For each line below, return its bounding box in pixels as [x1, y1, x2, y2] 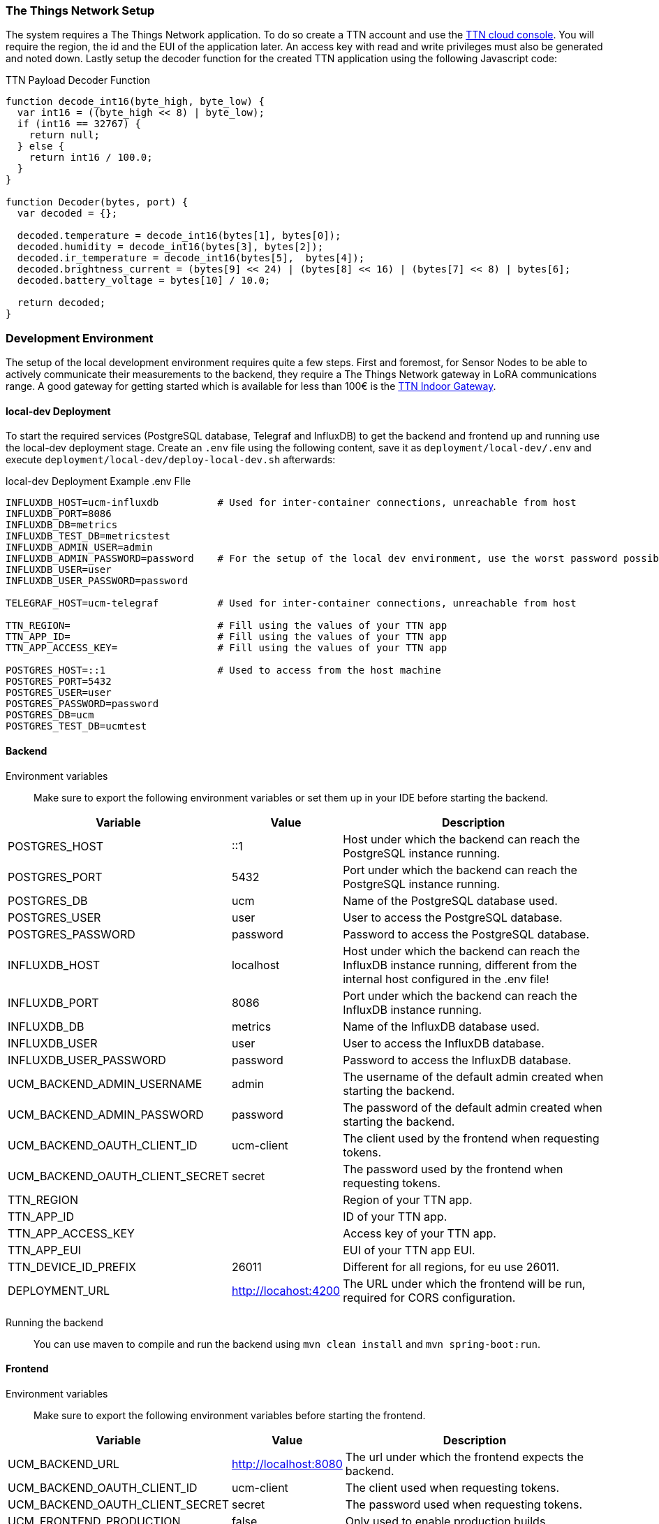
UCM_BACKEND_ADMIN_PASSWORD [8, 1107, 204, 1122]
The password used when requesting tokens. [345, 1497, 582, 1511]
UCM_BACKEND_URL [8, 1456, 119, 1471]
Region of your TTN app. [343, 1192, 473, 1207]
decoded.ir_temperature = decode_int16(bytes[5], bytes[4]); [17, 252, 365, 264]
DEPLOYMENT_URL [8, 1283, 110, 1298]
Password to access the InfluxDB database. [343, 1052, 572, 1067]
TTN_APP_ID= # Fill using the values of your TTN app [6, 631, 447, 643]
